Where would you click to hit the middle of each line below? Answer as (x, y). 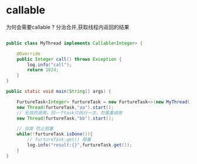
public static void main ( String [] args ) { (59, 92)
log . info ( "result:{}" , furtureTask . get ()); (80, 145)
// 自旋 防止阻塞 (35, 129)
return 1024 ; (43, 70)
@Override (29, 54)
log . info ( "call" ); (50, 65)
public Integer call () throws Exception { (69, 59)
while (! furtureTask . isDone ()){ (55, 134)
